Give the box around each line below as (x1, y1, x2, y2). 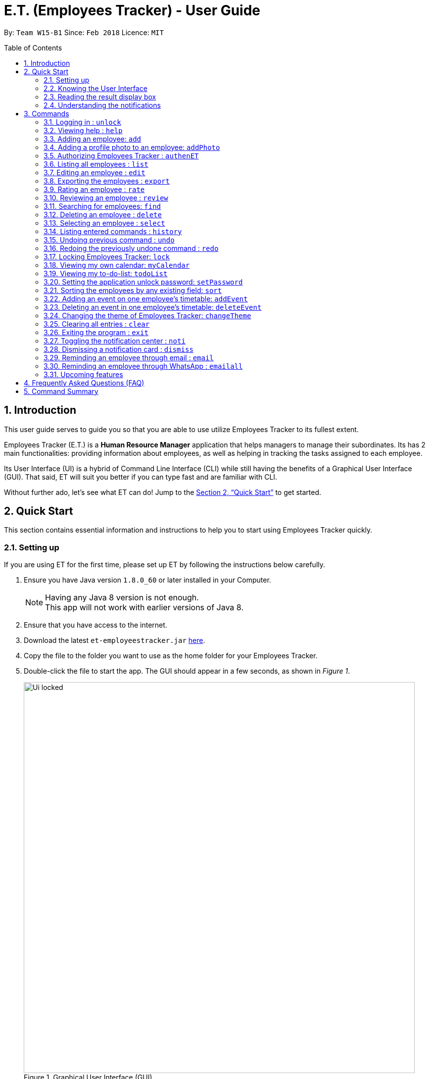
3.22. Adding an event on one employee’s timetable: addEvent (44, 294, 248, 303)
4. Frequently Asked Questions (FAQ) (24, 378, 144, 387)
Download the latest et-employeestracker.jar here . (24, 636, 205, 645)
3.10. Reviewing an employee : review (44, 193, 168, 202)
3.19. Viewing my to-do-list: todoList (44, 269, 168, 278)
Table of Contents (4, 43, 62, 52)
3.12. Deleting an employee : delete (44, 210, 162, 219)
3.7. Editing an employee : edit (44, 168, 145, 177)
